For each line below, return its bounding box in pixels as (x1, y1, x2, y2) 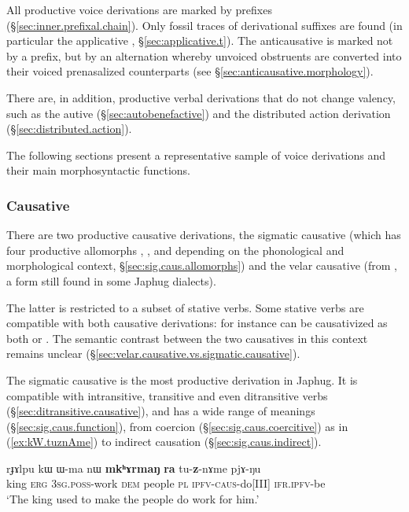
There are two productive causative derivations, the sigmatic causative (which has (6, 227, 401, 243)
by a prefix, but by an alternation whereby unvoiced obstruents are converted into (6, 47, 402, 64)
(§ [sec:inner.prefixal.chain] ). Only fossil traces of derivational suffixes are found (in (6, 17, 403, 33)
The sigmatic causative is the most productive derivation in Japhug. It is (6, 371, 358, 388)
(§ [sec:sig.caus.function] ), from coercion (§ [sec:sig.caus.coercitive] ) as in (6, 418, 348, 434)
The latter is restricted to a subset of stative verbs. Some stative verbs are (6, 299, 364, 315)
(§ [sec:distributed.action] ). (6, 120, 132, 137)
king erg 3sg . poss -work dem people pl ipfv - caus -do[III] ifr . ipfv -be (6, 475, 326, 492)
